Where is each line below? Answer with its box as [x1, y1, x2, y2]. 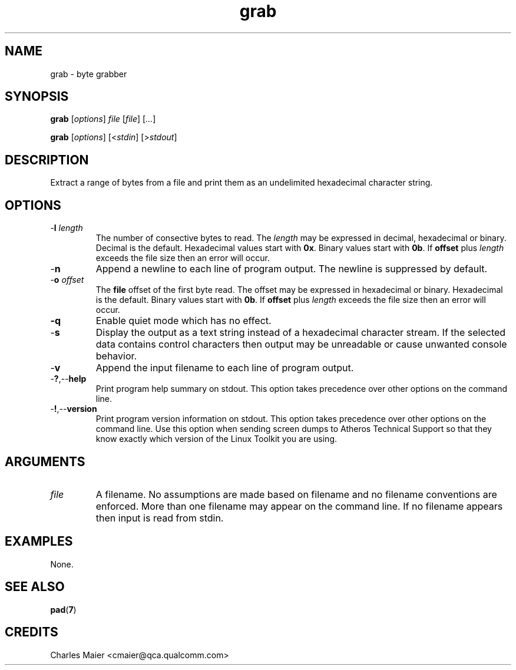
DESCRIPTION [5, 152, 89, 167]
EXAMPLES [5, 534, 73, 549]
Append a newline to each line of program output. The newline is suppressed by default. [95, 263, 488, 275]
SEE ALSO [5, 579, 65, 595]
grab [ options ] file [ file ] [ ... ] [50, 114, 156, 124]
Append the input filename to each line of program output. [95, 362, 354, 374]
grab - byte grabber [50, 68, 127, 79]
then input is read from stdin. [95, 511, 224, 524]
